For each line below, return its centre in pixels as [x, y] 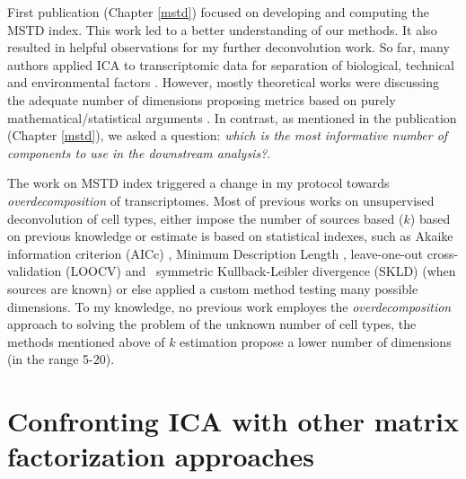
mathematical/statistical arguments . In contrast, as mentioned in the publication [232, 117]
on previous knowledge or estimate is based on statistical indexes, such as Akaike [230, 236]
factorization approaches [161, 456]
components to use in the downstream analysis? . [139, 152]
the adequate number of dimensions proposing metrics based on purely [202, 99]
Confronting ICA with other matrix [233, 421]
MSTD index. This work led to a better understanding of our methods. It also [222, 29]
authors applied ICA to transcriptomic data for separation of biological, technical [231, 64]
